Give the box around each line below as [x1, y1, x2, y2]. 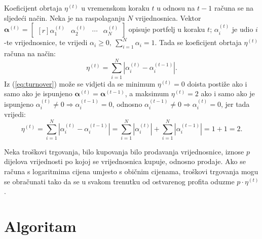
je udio [232, 24, 253, 34]
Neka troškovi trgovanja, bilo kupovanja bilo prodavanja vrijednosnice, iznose [4, 146, 244, 156]
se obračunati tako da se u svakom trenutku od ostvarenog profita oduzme [4, 176, 235, 186]
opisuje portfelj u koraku [128, 24, 205, 34]
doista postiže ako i [187, 78, 247, 89]
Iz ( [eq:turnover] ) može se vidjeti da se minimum [4, 78, 156, 89]
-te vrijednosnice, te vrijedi [4, 37, 88, 48]
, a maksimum [125, 88, 169, 99]
